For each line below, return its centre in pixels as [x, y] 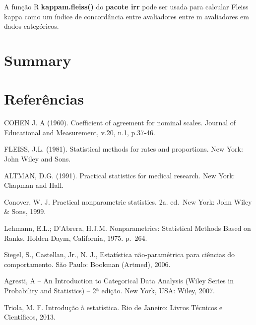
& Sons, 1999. [25, 211]
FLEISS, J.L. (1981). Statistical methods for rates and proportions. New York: [124, 149]
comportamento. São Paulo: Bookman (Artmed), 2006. [87, 264]
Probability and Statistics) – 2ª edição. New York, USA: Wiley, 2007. [109, 290]
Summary [38, 60]
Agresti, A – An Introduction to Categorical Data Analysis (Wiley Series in [119, 281]
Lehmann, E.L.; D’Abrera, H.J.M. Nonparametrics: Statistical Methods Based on [128, 228]
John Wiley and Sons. [37, 159]
